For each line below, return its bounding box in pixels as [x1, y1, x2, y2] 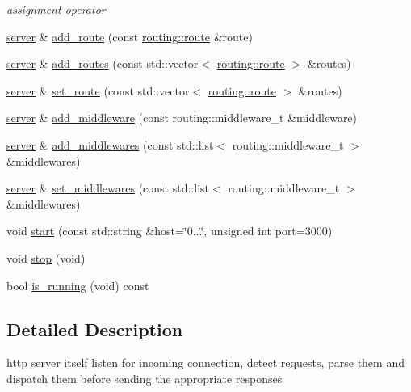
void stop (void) [6, 249, 86, 266]
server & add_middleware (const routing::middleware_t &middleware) [6, 109, 358, 126]
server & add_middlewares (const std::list [6, 136, 214, 153]
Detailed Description [6, 316, 183, 341]
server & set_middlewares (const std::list [6, 179, 210, 196]
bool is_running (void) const [6, 276, 149, 293]
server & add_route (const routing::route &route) [6, 27, 253, 44]
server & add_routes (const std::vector [6, 55, 199, 72]
